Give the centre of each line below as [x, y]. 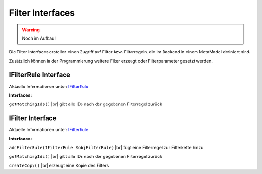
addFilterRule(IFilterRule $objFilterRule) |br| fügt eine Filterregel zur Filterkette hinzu [106, 148]
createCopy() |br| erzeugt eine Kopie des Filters [59, 165]
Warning [31, 30]
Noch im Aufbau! [39, 38]
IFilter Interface [33, 118]
